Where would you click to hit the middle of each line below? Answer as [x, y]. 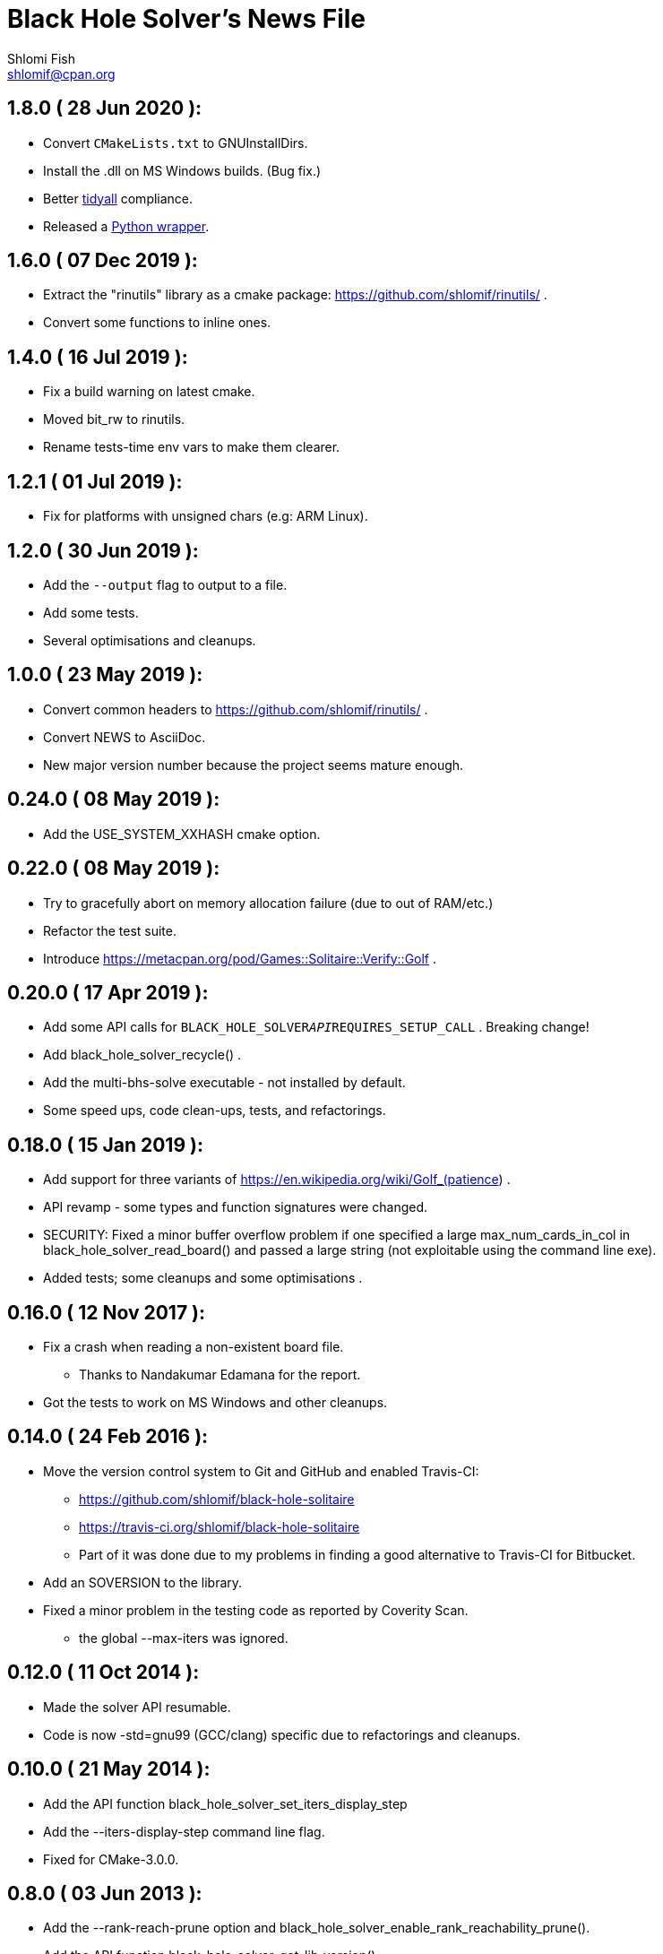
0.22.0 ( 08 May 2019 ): [114, 869]
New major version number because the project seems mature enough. [254, 765]
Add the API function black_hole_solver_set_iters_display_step [225, 1803]
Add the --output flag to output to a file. [165, 584]
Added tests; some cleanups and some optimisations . [203, 1278]
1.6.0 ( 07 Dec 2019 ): [103, 261]
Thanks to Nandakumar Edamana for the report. [220, 1375]
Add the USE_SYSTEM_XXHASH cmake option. [182, 834]
